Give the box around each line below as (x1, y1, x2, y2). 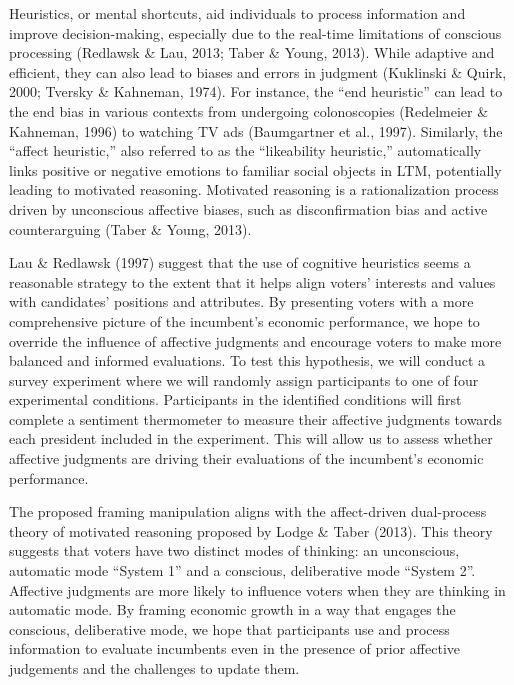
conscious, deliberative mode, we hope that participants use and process (9, 618, 450, 639)
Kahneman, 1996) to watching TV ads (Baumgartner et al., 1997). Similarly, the (9, 120, 503, 141)
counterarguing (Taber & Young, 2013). (9, 218, 252, 239)
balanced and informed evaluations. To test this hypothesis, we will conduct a (9, 350, 486, 371)
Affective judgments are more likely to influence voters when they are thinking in (9, 579, 506, 600)
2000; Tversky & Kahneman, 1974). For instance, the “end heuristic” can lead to (9, 81, 503, 102)
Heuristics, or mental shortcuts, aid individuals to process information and (9, 3, 466, 23)
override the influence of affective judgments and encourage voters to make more (9, 330, 502, 351)
